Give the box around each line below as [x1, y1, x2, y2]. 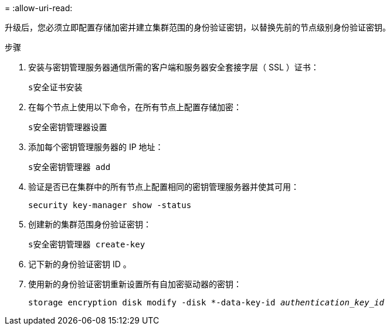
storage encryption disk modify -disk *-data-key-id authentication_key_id [28, 298, 384, 307]
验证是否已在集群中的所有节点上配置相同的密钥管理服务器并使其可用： [28, 182, 299, 192]
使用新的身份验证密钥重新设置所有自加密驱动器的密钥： [28, 279, 242, 289]
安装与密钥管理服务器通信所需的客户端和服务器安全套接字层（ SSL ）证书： [28, 62, 319, 72]
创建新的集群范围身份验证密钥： [28, 219, 151, 229]
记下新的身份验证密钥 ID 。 [28, 259, 131, 269]
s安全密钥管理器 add [28, 162, 111, 172]
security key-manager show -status [28, 200, 192, 210]
